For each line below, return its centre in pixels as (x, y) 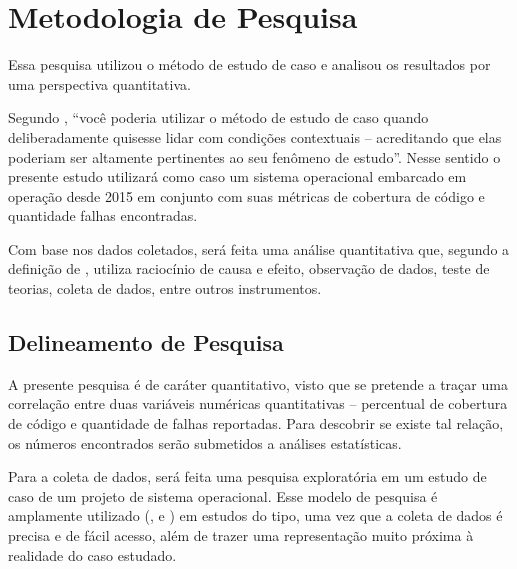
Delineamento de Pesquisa (146, 342)
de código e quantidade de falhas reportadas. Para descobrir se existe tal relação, (256, 423)
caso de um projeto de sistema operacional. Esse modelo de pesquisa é (223, 495)
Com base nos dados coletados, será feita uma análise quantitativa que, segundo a (259, 248)
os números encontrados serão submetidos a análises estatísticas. (205, 442)
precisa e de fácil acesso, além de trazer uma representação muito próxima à (241, 535)
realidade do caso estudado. (92, 554)
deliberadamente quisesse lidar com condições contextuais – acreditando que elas (255, 136)
